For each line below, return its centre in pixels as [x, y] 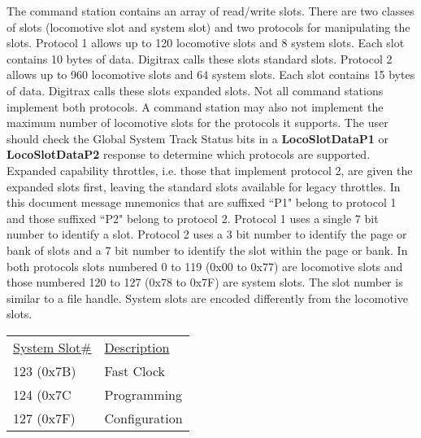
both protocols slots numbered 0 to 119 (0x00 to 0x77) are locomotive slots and [205, 266]
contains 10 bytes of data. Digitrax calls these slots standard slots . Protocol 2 [200, 58]
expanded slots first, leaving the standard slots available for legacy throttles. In [204, 186]
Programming [143, 394]
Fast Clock [135, 370]
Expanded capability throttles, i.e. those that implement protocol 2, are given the [210, 170]
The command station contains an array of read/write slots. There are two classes [210, 11]
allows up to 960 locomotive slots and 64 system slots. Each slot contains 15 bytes [211, 74]
